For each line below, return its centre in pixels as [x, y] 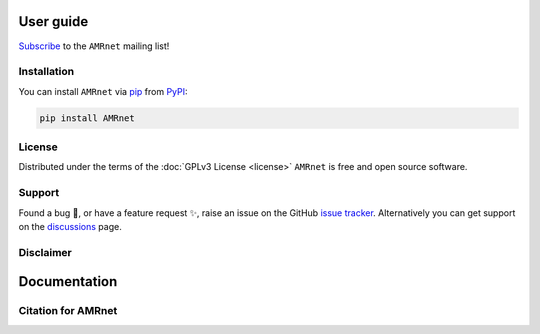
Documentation [68, 281]
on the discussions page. [70, 226]
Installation [46, 72]
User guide [53, 21]
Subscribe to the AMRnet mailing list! [94, 46]
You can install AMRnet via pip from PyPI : [103, 91]
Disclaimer [45, 252]
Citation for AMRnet [68, 311]
